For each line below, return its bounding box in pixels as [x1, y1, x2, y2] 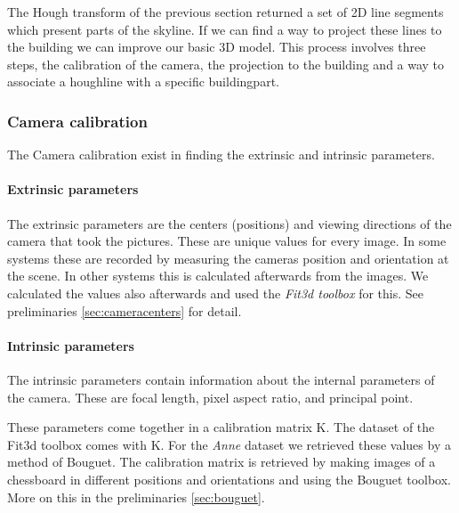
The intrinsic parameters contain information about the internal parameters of [7, 370, 435, 388]
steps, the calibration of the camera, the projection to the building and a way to [7, 54, 445, 73]
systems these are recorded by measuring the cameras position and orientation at [7, 248, 449, 267]
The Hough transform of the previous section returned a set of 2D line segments [7, 3, 444, 20]
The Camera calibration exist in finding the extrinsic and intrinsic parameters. [7, 145, 435, 164]
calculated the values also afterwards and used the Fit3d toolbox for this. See [7, 283, 424, 302]
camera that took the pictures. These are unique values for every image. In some [7, 232, 447, 250]
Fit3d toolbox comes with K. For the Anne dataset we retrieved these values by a [7, 435, 451, 453]
